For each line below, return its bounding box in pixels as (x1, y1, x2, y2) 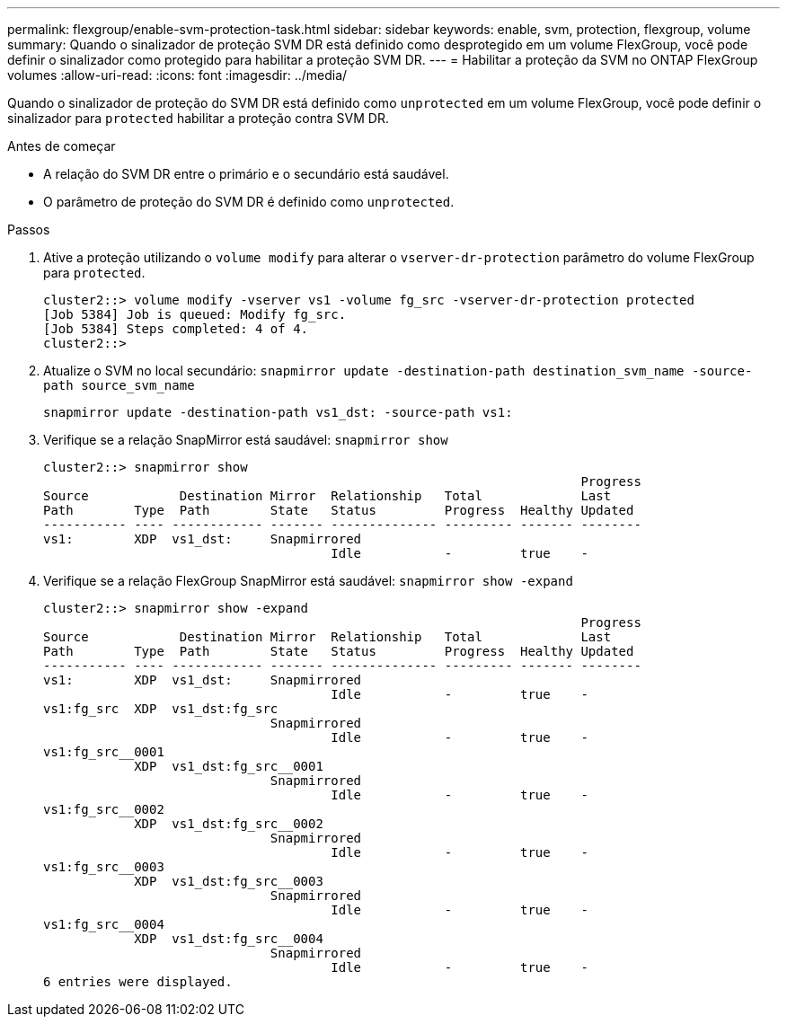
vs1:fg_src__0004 (43, 917, 164, 931)
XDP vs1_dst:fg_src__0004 (134, 931, 323, 946)
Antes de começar (7, 138, 116, 154)
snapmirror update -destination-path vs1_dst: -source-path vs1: (43, 405, 513, 419)
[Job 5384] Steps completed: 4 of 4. (43, 322, 309, 336)
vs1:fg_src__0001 (43, 745, 164, 759)
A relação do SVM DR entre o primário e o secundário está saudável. (43, 166, 449, 181)
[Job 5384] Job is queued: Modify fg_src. (43, 307, 347, 322)
